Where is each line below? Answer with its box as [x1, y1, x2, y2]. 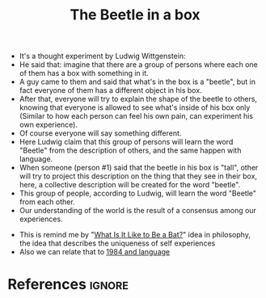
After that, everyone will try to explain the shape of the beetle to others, [19, 94, 258, 104]
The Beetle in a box [70, 6, 201, 24]
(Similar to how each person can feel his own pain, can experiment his [19, 111, 254, 121]
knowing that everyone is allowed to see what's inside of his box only [19, 103, 251, 112]
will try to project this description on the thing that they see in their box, [19, 171, 258, 181]
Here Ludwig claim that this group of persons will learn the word [19, 137, 234, 147]
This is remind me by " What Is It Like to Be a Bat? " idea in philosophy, [19, 230, 251, 240]
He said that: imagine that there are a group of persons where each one [19, 60, 258, 69]
